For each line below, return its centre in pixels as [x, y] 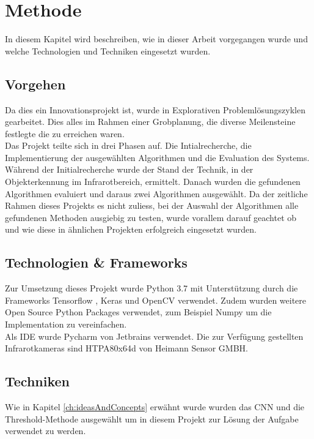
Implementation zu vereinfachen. [66, 324]
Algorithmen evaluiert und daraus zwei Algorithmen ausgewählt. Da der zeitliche [156, 193]
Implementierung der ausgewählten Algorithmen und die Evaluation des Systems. [157, 157]
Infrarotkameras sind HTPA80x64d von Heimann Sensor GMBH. [126, 348]
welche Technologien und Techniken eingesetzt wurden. [108, 51]
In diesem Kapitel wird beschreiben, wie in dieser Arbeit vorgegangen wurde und [156, 39]
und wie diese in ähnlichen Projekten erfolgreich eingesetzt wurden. [131, 229]
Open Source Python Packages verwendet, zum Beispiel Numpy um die [138, 312]
